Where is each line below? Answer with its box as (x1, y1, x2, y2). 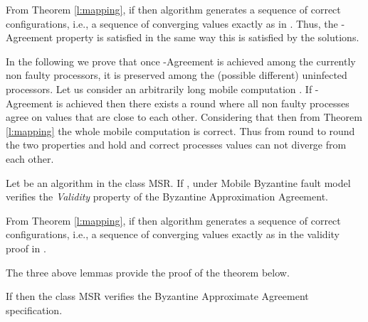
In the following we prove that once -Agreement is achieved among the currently (6, 53, 356, 68)
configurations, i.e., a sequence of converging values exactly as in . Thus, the (6, 16, 338, 31)
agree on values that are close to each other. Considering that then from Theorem (6, 109, 362, 124)
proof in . (6, 240, 46, 255)
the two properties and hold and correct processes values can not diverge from (6, 137, 347, 152)
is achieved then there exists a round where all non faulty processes (56, 95, 349, 110)
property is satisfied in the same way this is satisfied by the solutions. (56, 30, 359, 45)
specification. (6, 302, 63, 317)
